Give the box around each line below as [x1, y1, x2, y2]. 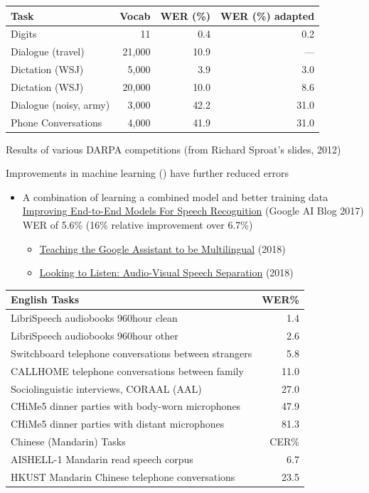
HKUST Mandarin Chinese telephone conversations [11, 469, 235, 484]
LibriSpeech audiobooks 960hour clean [11, 310, 178, 325]
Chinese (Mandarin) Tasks [11, 434, 126, 449]
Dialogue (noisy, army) [11, 97, 110, 112]
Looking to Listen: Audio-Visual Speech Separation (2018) [39, 265, 294, 280]
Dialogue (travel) [11, 44, 85, 59]
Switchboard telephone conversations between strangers [11, 345, 252, 360]
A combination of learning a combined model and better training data [22, 189, 328, 204]
